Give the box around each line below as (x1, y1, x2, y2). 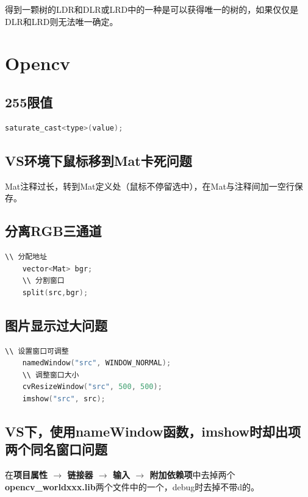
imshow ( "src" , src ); (22, 394, 106, 403)
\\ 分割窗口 (22, 276, 65, 285)
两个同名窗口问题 (5, 440, 107, 459)
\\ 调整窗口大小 (22, 370, 79, 379)
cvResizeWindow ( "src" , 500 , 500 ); (22, 382, 162, 392)
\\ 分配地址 (5, 252, 48, 261)
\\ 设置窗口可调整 (5, 346, 69, 356)
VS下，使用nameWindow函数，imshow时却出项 (5, 421, 301, 440)
